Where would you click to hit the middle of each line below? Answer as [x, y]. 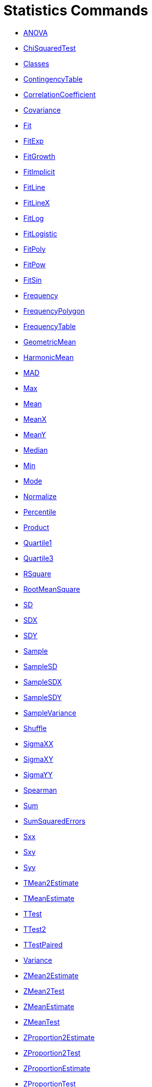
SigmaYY [38, 774]
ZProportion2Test [52, 1053]
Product [36, 527]
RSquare [37, 573]
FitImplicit [39, 172]
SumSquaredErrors [54, 821]
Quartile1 [38, 543]
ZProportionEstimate [57, 1068]
